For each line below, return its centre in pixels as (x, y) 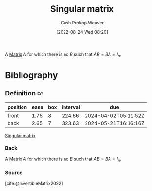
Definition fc (24, 93)
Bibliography (32, 75)
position (17, 107)
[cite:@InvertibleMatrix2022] (34, 183)
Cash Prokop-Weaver (82, 23)
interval (71, 107)
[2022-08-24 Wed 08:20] (82, 32)
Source (14, 172)
